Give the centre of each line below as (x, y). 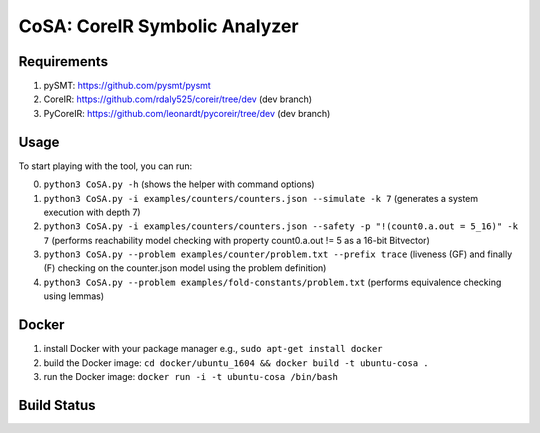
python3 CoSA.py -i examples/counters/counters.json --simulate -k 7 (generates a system (261, 198)
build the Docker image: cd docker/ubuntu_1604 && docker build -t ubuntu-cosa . (236, 362)
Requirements (63, 61)
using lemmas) (74, 296)
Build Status (57, 405)
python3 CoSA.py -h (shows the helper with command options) (179, 184)
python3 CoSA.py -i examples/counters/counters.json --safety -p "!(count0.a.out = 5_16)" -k (281, 226)
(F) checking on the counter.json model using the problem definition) (185, 268)
